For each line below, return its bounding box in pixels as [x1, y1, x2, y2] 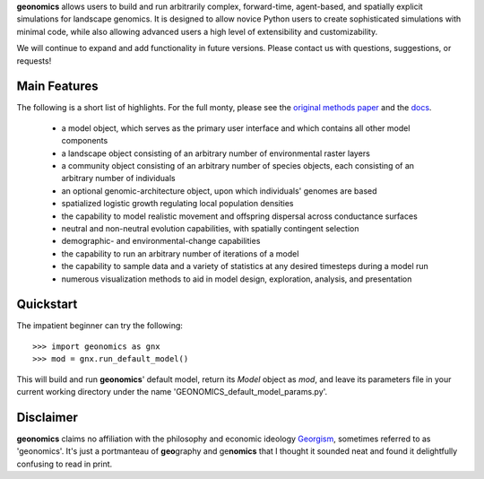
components [61, 135, 108, 146]
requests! [16, 55, 52, 66]
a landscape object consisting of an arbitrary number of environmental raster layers [61, 148, 371, 159]
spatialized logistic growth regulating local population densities [61, 198, 294, 209]
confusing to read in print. [16, 458, 113, 469]
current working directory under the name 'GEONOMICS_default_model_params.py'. [16, 387, 328, 397]
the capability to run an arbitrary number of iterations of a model [61, 248, 299, 259]
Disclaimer [16, 409, 78, 425]
